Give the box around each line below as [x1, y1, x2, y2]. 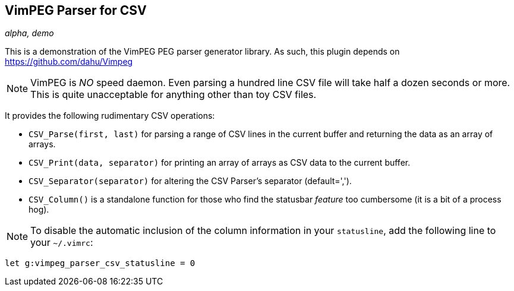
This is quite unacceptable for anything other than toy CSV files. [30, 88, 317, 101]
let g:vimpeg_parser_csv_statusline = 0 [5, 258, 195, 268]
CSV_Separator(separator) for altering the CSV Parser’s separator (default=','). [29, 176, 352, 186]
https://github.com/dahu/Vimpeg [5, 56, 133, 67]
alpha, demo [5, 28, 54, 39]
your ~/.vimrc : [30, 236, 93, 249]
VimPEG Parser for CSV [5, 3, 147, 18]
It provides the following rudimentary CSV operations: [5, 110, 215, 121]
